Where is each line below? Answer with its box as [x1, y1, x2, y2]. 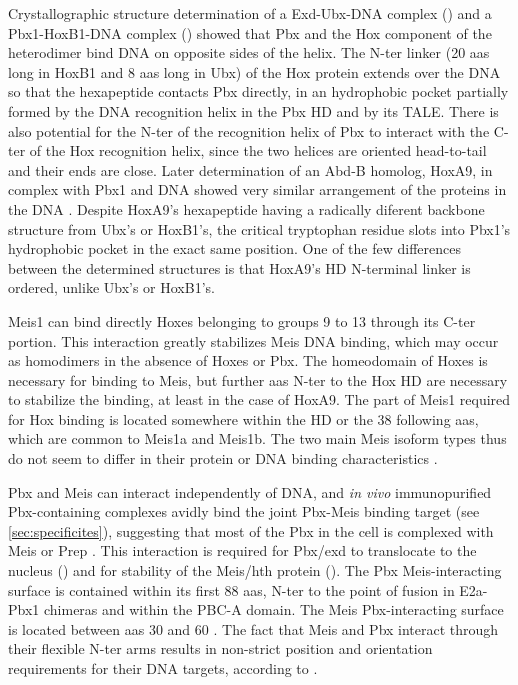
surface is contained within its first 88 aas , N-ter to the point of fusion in [8, 579, 455, 600]
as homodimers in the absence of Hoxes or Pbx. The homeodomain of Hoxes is [8, 350, 488, 371]
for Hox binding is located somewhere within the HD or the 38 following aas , [8, 408, 479, 429]
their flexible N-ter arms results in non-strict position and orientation [8, 638, 433, 659]
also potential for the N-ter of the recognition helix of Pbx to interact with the [8, 120, 490, 141]
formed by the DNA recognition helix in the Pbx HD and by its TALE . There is [8, 100, 499, 121]
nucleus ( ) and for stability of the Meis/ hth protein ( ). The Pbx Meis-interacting [8, 560, 502, 581]
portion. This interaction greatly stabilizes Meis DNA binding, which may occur [8, 330, 499, 351]
